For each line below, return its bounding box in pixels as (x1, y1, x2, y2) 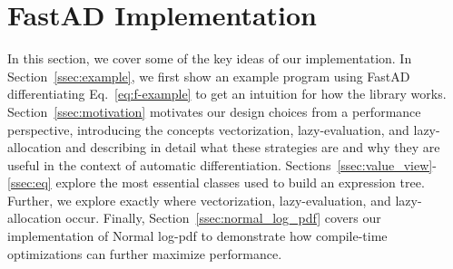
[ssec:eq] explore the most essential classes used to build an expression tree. (7, 173, 425, 192)
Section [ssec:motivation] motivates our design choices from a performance (7, 101, 421, 120)
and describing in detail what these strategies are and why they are (65, 138, 440, 157)
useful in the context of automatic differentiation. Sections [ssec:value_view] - (7, 155, 437, 174)
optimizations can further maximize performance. (7, 244, 282, 263)
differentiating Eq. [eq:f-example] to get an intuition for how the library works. (7, 84, 447, 103)
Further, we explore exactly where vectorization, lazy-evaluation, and (7, 190, 391, 209)
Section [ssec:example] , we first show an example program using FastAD (7, 66, 410, 85)
